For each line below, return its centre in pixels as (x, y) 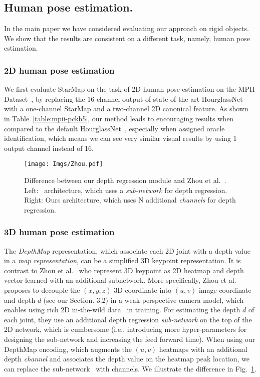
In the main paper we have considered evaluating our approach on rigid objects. (126, 28)
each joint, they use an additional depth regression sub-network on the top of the (128, 319)
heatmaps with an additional (203, 349)
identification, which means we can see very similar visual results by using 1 (120, 138)
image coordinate (225, 290)
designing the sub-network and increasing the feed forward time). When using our (130, 339)
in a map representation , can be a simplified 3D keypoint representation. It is (122, 260)
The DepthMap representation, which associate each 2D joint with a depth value (127, 250)
